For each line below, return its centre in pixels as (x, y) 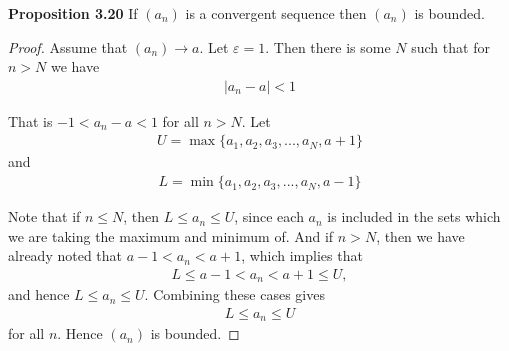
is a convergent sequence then (276, 13)
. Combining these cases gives (234, 294)
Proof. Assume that (68, 46)
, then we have (420, 235)
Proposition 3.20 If (73, 13)
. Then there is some (328, 46)
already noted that (65, 255)
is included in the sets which (414, 216)
